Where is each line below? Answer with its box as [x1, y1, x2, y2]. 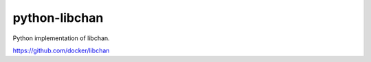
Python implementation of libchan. [12, 34, 110, 42]
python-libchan [12, 10, 104, 25]
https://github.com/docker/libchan [12, 46, 110, 55]
